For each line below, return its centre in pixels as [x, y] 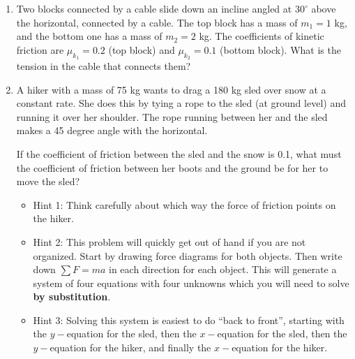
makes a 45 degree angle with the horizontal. [112, 130]
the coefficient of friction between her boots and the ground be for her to [172, 167]
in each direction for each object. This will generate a [223, 269]
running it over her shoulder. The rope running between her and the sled [172, 116]
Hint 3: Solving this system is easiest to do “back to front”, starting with [189, 320]
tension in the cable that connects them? [104, 65]
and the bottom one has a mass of [89, 36]
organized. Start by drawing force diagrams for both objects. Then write [188, 255]
